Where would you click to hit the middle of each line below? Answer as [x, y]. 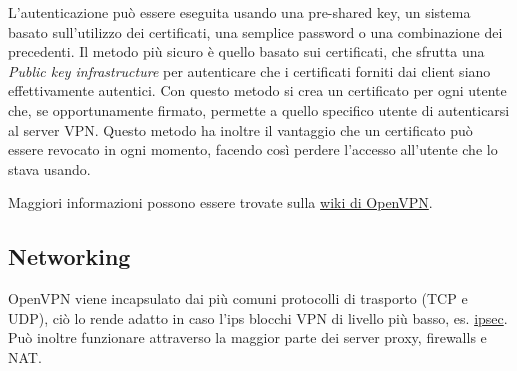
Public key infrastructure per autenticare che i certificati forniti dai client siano [249, 70]
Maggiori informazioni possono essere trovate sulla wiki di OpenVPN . [220, 202]
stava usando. [49, 168]
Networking [69, 256]
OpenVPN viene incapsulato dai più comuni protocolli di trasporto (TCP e [238, 298]
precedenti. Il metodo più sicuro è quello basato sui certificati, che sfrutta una [246, 51]
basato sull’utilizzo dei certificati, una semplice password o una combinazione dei [255, 31]
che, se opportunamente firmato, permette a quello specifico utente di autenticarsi [259, 109]
